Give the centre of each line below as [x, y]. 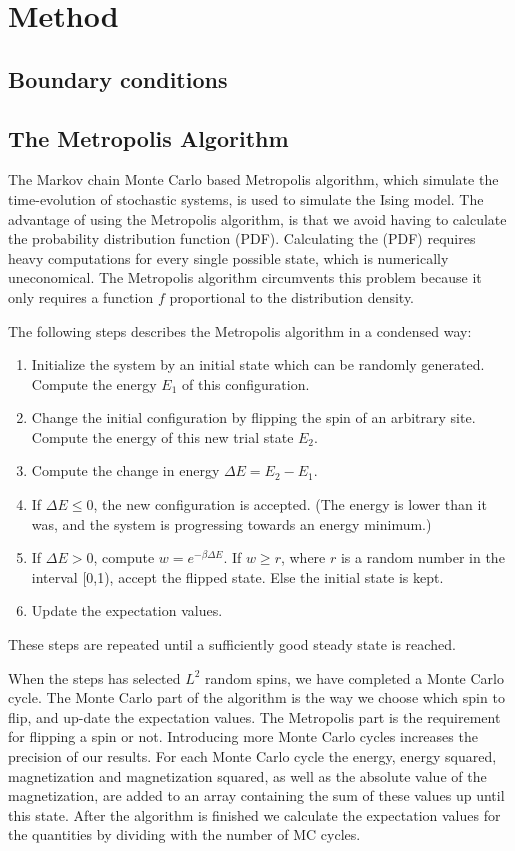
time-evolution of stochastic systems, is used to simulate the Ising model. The [246, 198]
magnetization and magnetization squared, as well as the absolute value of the [247, 775]
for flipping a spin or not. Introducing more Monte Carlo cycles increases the [243, 736]
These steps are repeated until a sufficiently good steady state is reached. [232, 644]
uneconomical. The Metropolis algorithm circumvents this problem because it [245, 277]
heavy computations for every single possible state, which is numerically [228, 257]
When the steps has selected [94, 677]
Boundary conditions [118, 78]
